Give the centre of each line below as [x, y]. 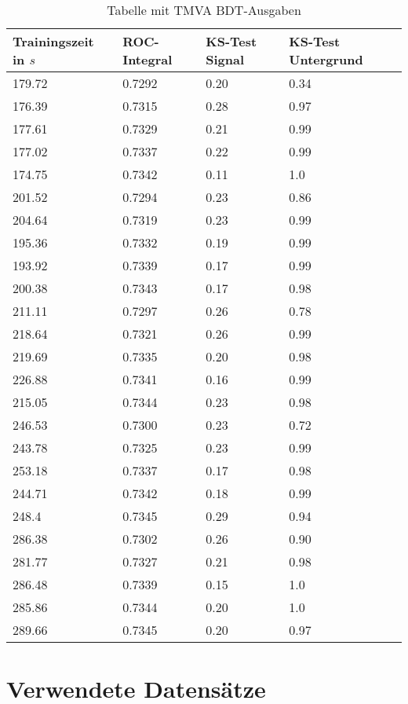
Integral [148, 59]
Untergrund [326, 59]
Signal [225, 59]
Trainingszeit [53, 41]
